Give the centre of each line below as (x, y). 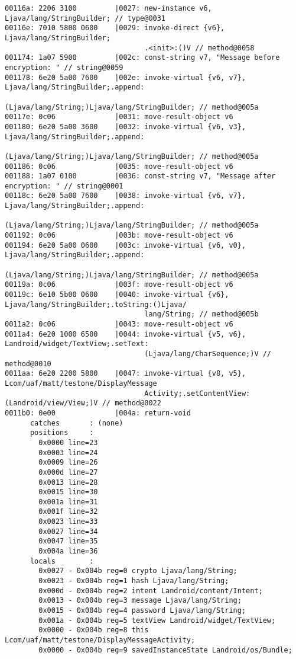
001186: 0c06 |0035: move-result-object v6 (119, 166)
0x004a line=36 (68, 551)
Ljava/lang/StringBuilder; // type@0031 (85, 18)
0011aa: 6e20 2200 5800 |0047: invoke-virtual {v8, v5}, (126, 374)
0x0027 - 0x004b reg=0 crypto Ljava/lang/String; (138, 571)
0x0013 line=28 (68, 482)
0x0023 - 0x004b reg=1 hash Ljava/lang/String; (134, 581)
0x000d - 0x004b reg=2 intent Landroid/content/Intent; (151, 591)
